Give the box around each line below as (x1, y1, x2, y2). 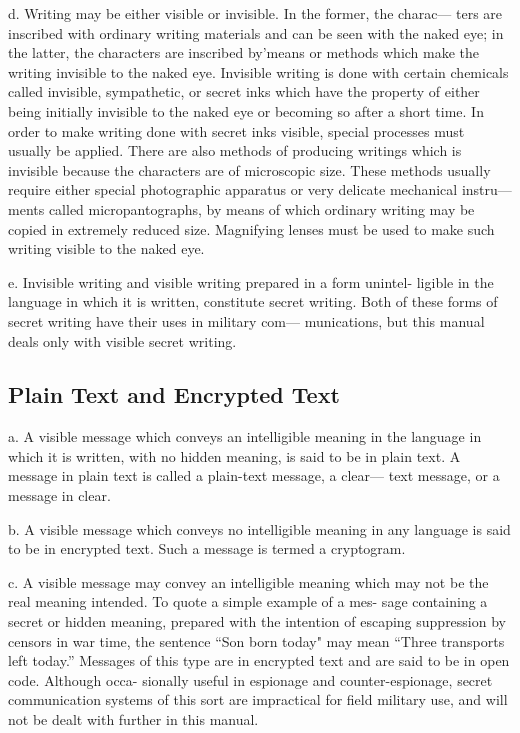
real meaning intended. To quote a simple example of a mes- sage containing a (8, 591, 488, 612)
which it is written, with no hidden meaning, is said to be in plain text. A (8, 445, 461, 466)
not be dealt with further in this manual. (8, 709, 259, 730)
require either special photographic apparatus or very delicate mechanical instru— (8, 179, 512, 200)
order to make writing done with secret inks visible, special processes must (8, 120, 465, 141)
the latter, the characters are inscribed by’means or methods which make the (8, 42, 480, 63)
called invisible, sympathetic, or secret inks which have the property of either (8, 81, 480, 102)
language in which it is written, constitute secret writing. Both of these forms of (8, 291, 498, 312)
